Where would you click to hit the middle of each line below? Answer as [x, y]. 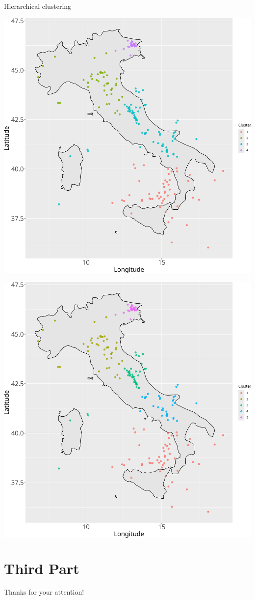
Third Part [42, 568]
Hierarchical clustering [38, 6]
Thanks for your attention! [44, 592]
